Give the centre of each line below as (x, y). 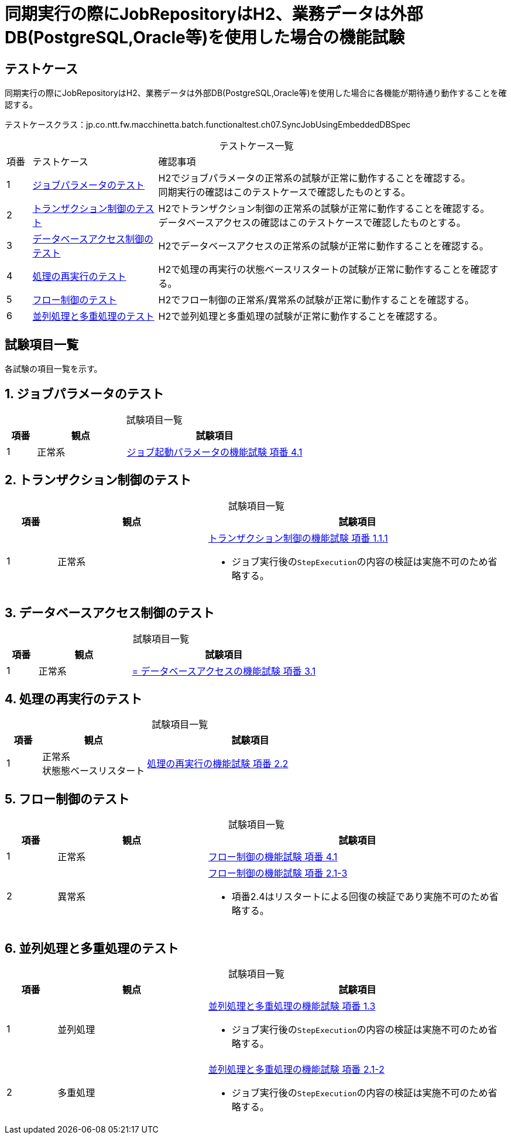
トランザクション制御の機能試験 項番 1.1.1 (298, 538)
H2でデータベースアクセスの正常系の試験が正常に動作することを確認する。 (323, 246)
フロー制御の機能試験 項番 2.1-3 (278, 873)
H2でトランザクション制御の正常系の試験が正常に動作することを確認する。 (324, 209)
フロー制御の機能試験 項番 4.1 (273, 857)
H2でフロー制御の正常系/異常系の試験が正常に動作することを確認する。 (316, 300)
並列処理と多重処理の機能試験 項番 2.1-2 (296, 1070)
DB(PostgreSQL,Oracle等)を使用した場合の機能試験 (205, 37)
